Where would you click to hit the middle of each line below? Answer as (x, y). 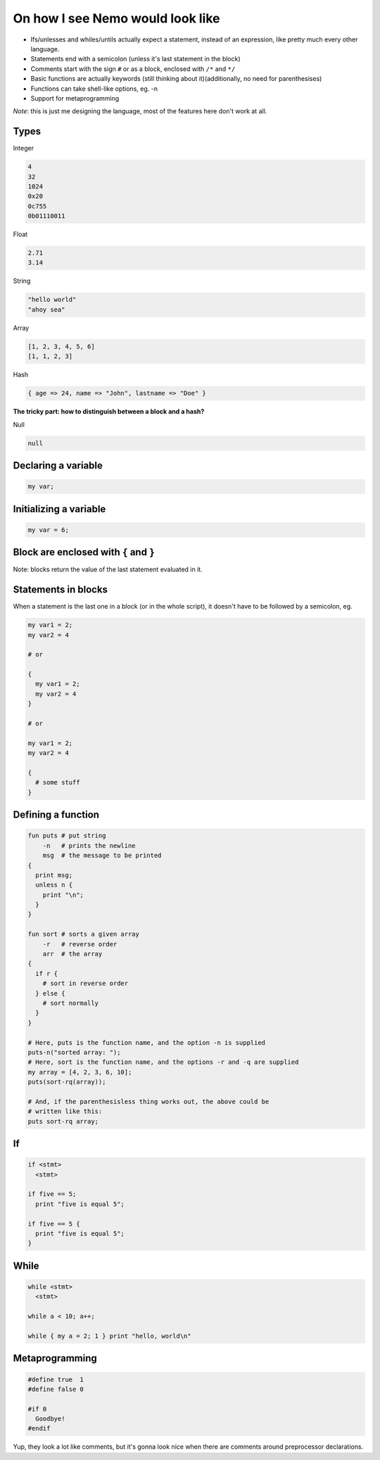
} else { (50, 993)
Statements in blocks (61, 590)
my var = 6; (49, 530)
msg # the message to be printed (102, 856)
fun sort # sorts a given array (84, 934)
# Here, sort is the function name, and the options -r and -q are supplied (163, 1062)
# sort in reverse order (85, 984)
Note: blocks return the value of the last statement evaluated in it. (108, 569)
